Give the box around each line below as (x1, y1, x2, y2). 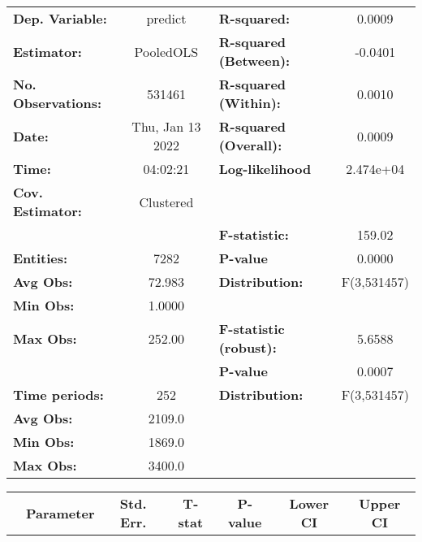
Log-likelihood (218, 159, 312, 178)
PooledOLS (134, 41, 199, 61)
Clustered (139, 192, 194, 211)
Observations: (13, 93, 102, 112)
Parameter (26, 503, 95, 522)
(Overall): (218, 136, 282, 154)
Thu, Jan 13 (131, 117, 201, 136)
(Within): (218, 93, 281, 112)
